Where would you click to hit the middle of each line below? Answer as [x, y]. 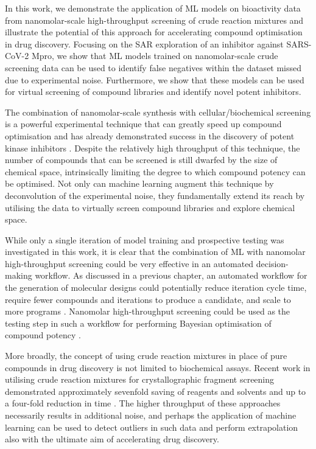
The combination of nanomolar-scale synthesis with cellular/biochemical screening [158, 112]
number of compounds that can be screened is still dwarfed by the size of [141, 160]
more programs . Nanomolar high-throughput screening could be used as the [148, 311]
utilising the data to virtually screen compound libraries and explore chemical [150, 207]
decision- [272, 263]
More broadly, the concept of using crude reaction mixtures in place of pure [146, 356]
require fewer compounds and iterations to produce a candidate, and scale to [148, 299]
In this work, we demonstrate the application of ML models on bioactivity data [153, 8]
